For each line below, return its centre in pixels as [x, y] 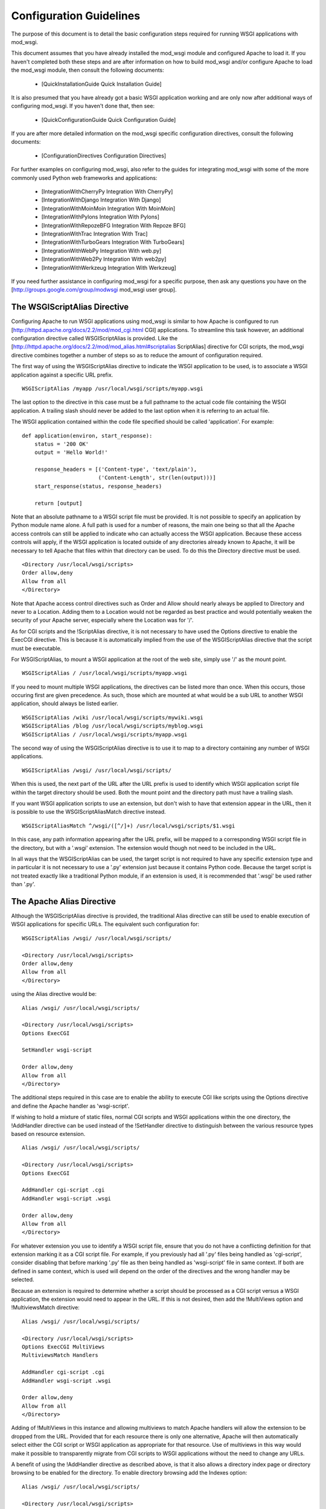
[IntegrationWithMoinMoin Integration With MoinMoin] [108, 208]
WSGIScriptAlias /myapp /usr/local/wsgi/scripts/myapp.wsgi [113, 388]
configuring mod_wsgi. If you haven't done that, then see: [83, 106]
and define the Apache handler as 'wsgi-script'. [70, 1106]
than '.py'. [23, 884]
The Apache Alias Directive [63, 901]
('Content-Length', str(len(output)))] [157, 478]
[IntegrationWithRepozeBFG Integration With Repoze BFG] [113, 225]
